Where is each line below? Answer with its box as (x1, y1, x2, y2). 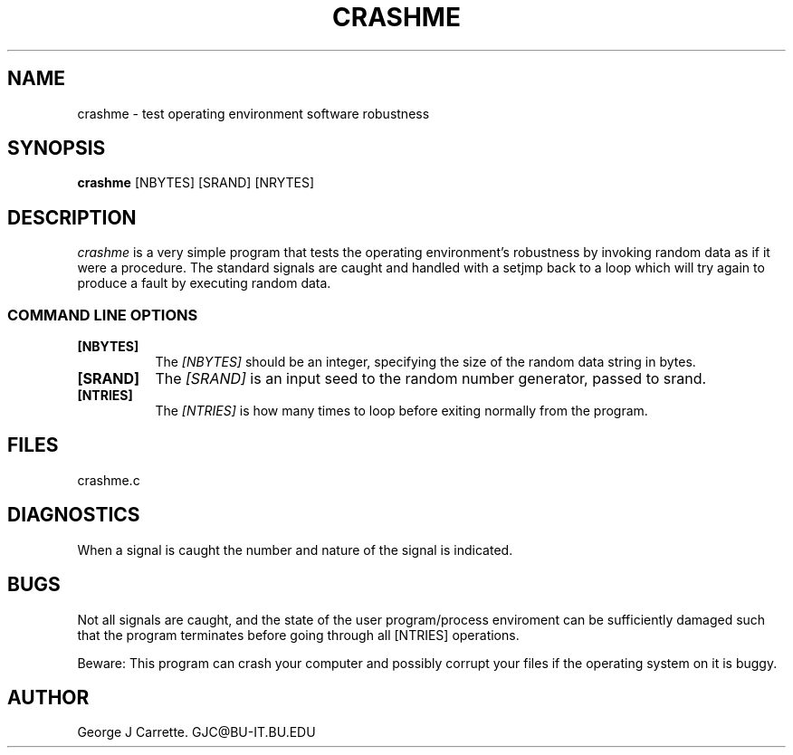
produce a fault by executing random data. (77, 275, 331, 291)
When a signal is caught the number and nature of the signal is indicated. (77, 541, 513, 558)
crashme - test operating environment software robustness (77, 105, 430, 121)
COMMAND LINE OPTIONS (7, 305, 198, 324)
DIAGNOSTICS (7, 503, 140, 527)
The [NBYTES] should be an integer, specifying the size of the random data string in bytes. (155, 354, 696, 370)
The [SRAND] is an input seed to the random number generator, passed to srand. (155, 369, 707, 388)
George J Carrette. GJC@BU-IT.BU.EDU (77, 724, 316, 741)
